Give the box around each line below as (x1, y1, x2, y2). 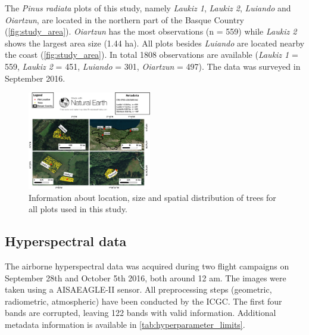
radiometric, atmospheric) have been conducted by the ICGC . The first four (5, 294, 282, 307)
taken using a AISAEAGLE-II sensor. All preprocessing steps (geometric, (5, 283, 272, 296)
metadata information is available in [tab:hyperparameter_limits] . (5, 318, 245, 330)
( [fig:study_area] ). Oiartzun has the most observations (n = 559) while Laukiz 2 (5, 25, 297, 38)
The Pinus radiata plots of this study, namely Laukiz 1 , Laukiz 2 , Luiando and (5, 2, 291, 14)
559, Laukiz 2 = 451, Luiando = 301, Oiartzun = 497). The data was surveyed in (5, 60, 301, 72)
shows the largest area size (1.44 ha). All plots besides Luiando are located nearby (5, 36, 305, 49)
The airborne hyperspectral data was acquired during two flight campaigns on (5, 259, 289, 272)
